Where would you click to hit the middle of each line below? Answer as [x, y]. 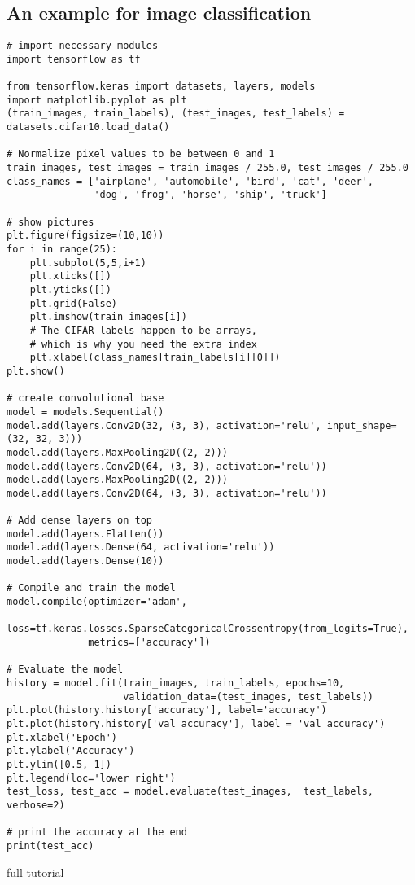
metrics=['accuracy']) [149, 643]
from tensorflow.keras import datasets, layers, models [161, 87]
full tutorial [35, 872]
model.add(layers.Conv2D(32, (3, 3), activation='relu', [164, 425]
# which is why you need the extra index [143, 344]
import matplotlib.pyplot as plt [97, 100]
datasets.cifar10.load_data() [88, 127]
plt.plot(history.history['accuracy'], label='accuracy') [167, 710]
